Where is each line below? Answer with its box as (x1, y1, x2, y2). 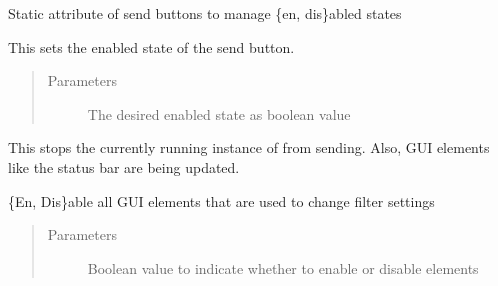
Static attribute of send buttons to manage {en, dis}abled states (8, 3, 402, 23)
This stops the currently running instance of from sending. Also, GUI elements (8, 137, 490, 158)
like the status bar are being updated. (8, 156, 240, 177)
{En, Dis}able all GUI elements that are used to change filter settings (8, 190, 435, 211)
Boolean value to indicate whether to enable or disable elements (87, 257, 479, 278)
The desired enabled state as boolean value (87, 103, 351, 124)
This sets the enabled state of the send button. (8, 36, 295, 57)
